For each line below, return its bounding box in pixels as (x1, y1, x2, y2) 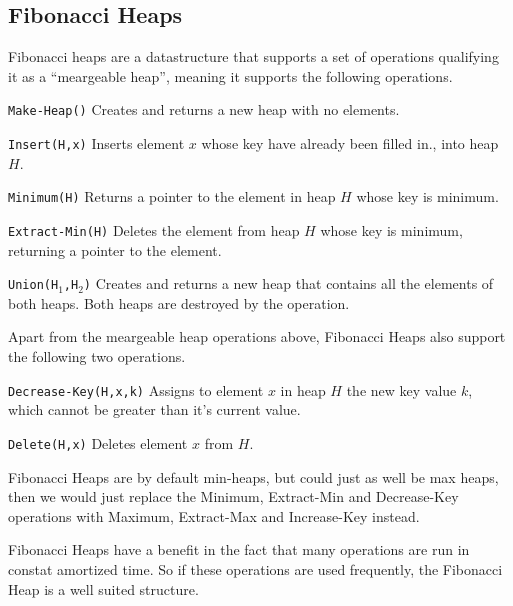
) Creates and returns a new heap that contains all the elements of (83, 273, 494, 294)
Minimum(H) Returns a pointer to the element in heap (8, 186, 336, 207)
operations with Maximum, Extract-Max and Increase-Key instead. (8, 505, 420, 526)
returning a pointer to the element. (8, 239, 222, 260)
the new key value (346, 379, 457, 400)
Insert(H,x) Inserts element (8, 133, 185, 154)
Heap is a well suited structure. (8, 578, 199, 599)
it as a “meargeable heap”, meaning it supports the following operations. (8, 65, 453, 86)
